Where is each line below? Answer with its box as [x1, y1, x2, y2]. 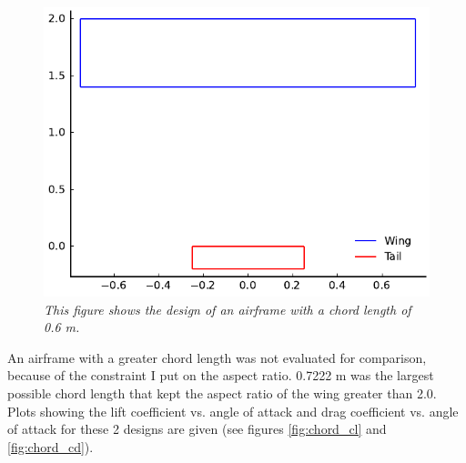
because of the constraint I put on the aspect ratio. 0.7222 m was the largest [7, 366, 434, 385]
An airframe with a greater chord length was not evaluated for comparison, [7, 347, 427, 367]
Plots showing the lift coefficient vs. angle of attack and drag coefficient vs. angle [7, 401, 459, 420]
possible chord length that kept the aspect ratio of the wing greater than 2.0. [7, 383, 437, 402]
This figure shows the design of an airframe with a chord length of [44, 299, 411, 318]
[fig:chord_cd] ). [7, 437, 94, 456]
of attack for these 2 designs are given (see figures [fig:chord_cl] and [7, 419, 387, 438]
